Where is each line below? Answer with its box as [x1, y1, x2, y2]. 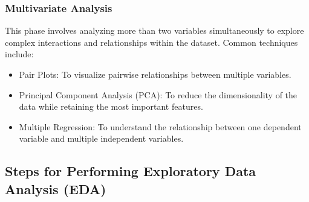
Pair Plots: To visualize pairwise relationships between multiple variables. [19, 68, 291, 80]
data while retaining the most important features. [19, 100, 203, 113]
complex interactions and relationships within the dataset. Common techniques [5, 36, 298, 48]
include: [5, 48, 34, 60]
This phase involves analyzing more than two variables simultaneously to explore [5, 24, 304, 37]
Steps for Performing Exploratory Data [5, 162, 256, 180]
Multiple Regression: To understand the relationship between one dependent [19, 120, 302, 133]
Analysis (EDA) [5, 179, 106, 198]
